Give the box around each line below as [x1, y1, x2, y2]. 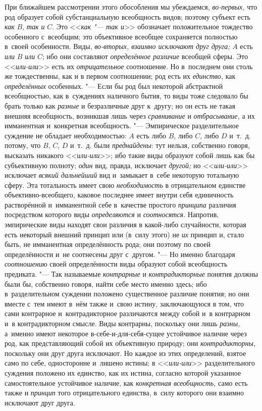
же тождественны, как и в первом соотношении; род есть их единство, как [5, 71, 236, 81]
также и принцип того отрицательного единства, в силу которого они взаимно [5, 387, 244, 398]
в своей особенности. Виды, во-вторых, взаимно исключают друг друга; [5, 41, 230, 52]
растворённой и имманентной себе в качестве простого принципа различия [5, 199, 236, 210]
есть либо [136, 130, 167, 140]
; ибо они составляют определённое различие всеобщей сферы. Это [42, 50, 248, 61]
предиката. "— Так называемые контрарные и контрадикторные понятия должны [5, 269, 258, 279]
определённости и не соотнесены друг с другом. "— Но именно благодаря [5, 248, 235, 259]
